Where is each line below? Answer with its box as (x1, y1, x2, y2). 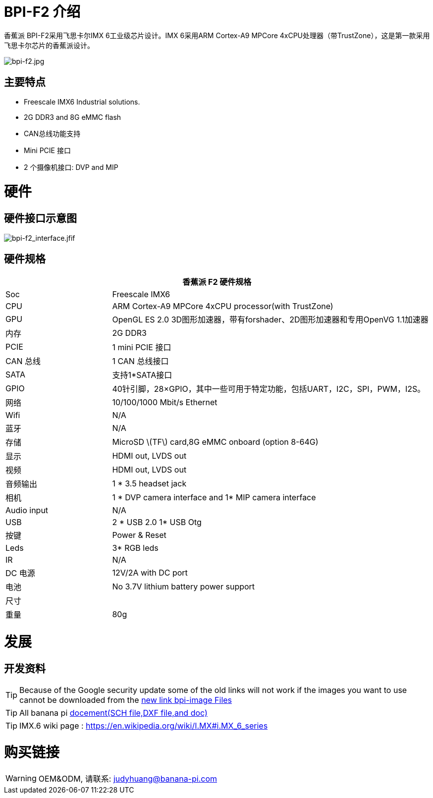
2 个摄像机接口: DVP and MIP (24, 162, 118, 171)
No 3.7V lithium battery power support (112, 582, 255, 592)
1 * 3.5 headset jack (112, 479, 187, 489)
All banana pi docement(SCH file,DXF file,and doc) (19, 708, 208, 718)
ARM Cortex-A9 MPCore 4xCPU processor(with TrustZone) (112, 301, 333, 312)
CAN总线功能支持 (24, 129, 81, 138)
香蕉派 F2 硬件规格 (182, 277, 252, 287)
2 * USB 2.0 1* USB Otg (112, 517, 202, 528)
